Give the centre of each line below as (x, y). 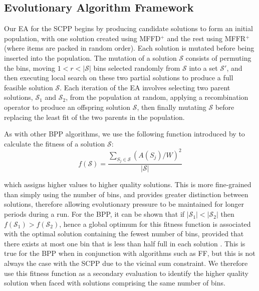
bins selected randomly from (137, 67)
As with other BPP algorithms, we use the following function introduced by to (124, 134)
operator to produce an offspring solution (67, 107)
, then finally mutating (172, 107)
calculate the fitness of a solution (55, 143)
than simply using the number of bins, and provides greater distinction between (126, 194)
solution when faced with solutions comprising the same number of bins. (115, 283)
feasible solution (29, 87)
